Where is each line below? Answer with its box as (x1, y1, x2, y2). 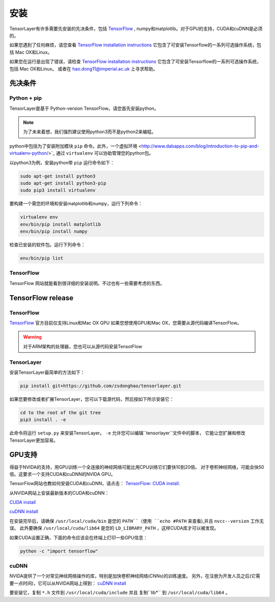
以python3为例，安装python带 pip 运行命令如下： (9, 159, 115, 165)
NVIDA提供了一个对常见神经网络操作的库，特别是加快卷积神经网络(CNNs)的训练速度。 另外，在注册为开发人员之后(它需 (9, 573, 261, 579)
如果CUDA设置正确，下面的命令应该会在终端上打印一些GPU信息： (9, 534, 148, 541)
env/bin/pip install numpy (20, 229, 88, 234)
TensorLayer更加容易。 (9, 437, 59, 443)
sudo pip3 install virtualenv (20, 187, 96, 194)
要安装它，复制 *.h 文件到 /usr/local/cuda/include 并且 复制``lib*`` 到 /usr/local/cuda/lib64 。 (9, 590, 230, 596)
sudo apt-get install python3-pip (20, 180, 106, 186)
